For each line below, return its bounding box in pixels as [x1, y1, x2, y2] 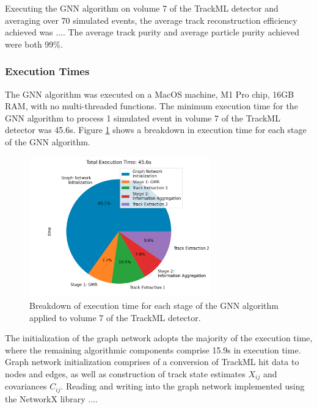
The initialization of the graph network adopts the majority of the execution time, [5, 331, 313, 344]
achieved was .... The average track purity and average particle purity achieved [5, 26, 300, 38]
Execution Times [5, 63, 90, 79]
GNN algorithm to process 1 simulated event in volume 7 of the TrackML [5, 111, 280, 124]
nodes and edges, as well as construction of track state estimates [5, 367, 246, 380]
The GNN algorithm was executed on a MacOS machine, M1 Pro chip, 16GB [5, 87, 294, 100]
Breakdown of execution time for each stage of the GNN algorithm [29, 299, 279, 311]
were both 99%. [5, 37, 63, 50]
